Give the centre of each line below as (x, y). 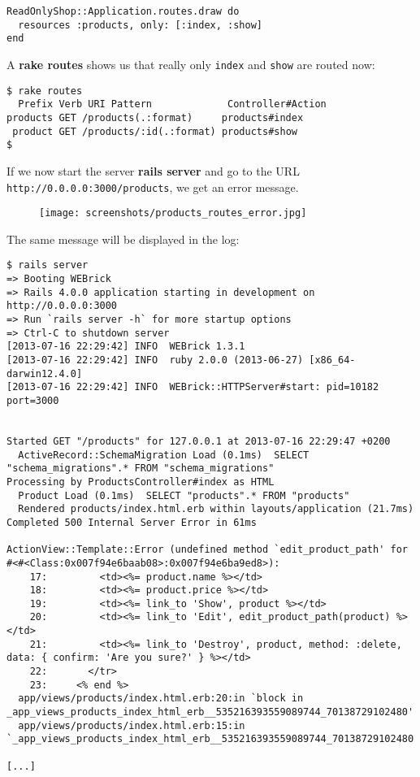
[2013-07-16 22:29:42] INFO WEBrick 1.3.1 (126, 347)
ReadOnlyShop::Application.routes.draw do (123, 11)
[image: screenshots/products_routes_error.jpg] (173, 213)
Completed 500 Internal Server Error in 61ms (132, 522)
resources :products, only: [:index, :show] (140, 25)
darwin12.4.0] (45, 373)
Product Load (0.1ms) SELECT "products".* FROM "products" (184, 495)
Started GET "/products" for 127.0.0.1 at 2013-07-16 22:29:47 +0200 (199, 441)
